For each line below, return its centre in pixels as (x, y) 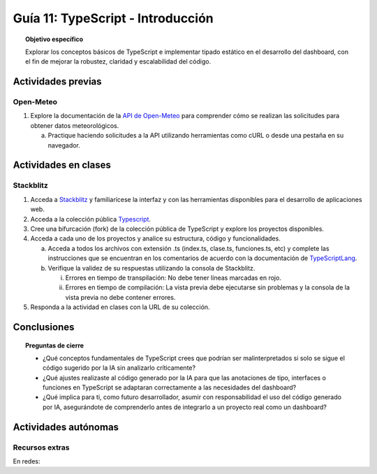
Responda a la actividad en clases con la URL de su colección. (120, 307)
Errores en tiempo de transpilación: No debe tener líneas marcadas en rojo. (173, 278)
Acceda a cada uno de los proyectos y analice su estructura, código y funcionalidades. (155, 238)
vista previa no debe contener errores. (120, 297)
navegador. (64, 145)
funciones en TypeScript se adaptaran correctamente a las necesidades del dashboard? (170, 387)
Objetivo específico (54, 39)
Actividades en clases (62, 165)
